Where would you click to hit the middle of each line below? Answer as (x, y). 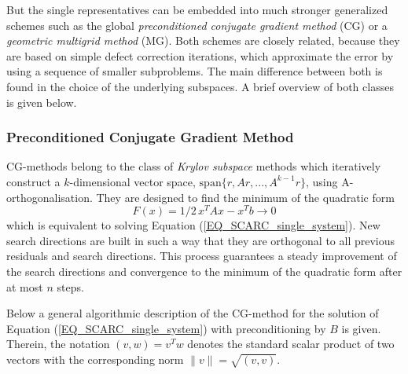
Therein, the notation (58, 344)
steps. (70, 286)
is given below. (42, 102)
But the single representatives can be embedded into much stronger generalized (197, 9)
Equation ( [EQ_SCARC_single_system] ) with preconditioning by (166, 328)
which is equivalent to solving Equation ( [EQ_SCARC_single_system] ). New (193, 225)
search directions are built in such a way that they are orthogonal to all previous (201, 240)
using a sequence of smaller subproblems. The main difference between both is (195, 71)
